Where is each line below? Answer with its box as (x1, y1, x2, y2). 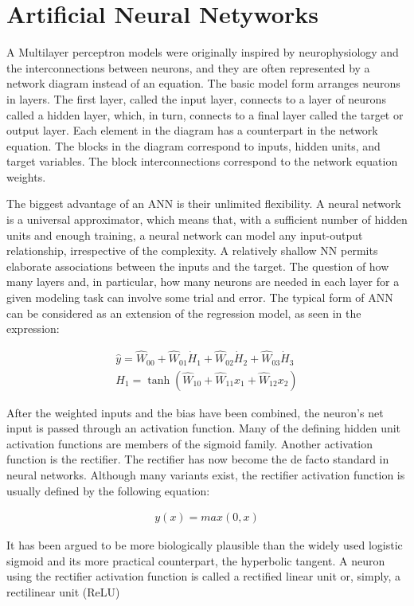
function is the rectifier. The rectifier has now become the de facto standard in (6, 451, 389, 467)
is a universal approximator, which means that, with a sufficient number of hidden (6, 211, 408, 228)
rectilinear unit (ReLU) (6, 583, 120, 600)
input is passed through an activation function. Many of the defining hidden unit (6, 420, 401, 436)
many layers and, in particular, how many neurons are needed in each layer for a (6, 273, 400, 290)
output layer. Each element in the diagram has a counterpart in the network (6, 122, 378, 139)
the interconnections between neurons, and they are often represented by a (6, 59, 370, 76)
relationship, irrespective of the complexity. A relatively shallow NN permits (6, 242, 378, 259)
